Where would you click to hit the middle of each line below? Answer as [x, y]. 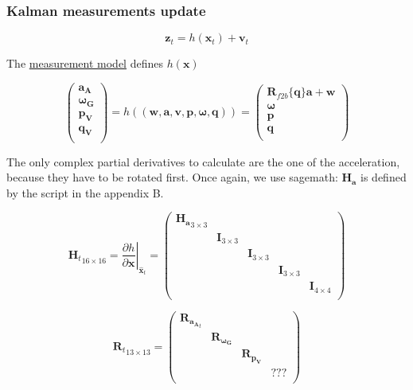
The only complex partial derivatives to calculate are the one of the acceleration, [203, 161]
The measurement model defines [85, 63]
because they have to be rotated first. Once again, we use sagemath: [172, 177]
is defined [384, 177]
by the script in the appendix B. [85, 192]
